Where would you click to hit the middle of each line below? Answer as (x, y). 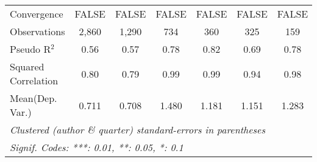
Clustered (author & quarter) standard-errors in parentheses (137, 130)
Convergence (37, 14)
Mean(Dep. (34, 98)
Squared (27, 66)
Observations (37, 31)
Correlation (34, 80)
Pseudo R (30, 49)
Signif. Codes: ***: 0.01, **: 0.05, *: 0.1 (97, 147)
